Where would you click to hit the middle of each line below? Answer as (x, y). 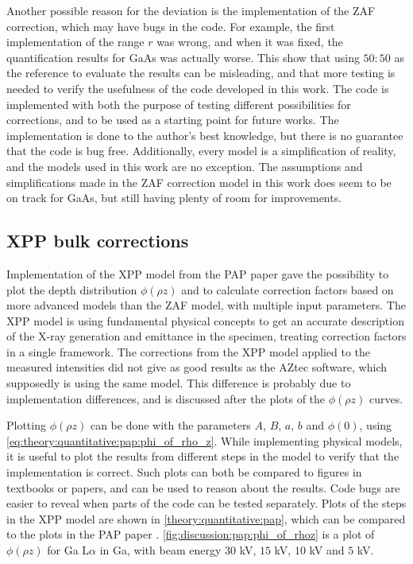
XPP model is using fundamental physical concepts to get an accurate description (205, 320)
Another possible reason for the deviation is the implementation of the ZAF (191, 10)
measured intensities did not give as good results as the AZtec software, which (197, 367)
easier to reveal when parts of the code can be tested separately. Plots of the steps (206, 503)
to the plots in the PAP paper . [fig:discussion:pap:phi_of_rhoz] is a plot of (191, 534)
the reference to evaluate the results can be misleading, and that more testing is (201, 73)
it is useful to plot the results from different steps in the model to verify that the (203, 456)
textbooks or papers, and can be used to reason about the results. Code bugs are (203, 487)
